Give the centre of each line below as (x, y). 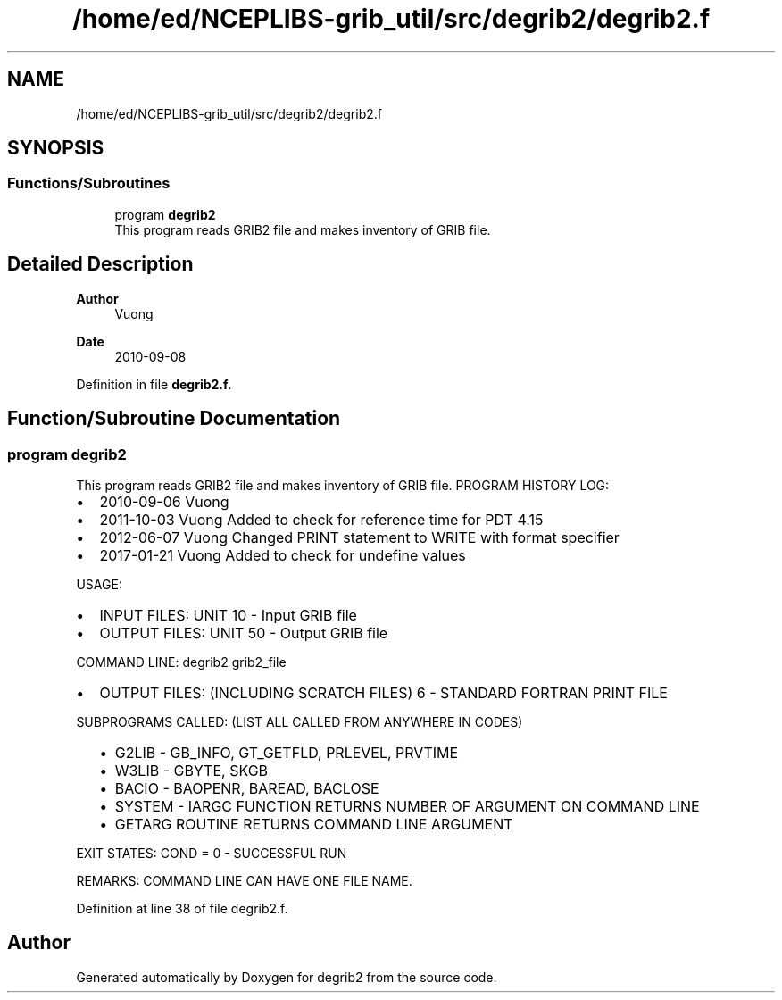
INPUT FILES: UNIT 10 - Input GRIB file (228, 615)
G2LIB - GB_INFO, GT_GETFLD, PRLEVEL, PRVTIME (287, 752)
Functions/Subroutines (89, 183)
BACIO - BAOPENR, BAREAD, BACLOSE (247, 788)
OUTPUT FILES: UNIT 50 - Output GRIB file (244, 633)
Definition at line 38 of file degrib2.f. (182, 908)
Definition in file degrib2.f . (154, 384)
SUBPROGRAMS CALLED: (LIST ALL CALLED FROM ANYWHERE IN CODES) (299, 721)
